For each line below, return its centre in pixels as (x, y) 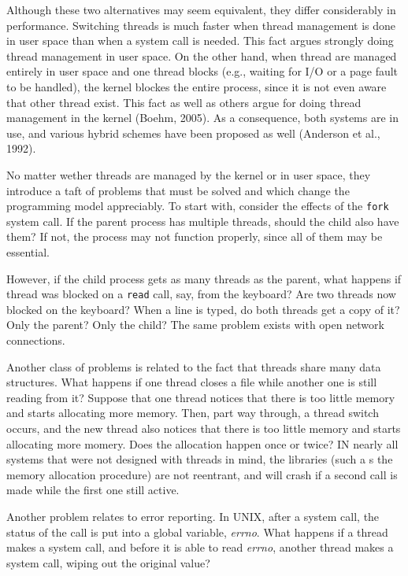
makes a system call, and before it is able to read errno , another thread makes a (200, 547)
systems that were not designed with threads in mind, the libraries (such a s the (200, 459)
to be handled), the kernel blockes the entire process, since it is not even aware (197, 86)
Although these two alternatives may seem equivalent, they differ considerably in (201, 9)
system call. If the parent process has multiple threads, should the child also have (203, 221)
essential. (28, 251)
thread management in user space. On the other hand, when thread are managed (202, 55)
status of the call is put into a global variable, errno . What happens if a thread (197, 532)
